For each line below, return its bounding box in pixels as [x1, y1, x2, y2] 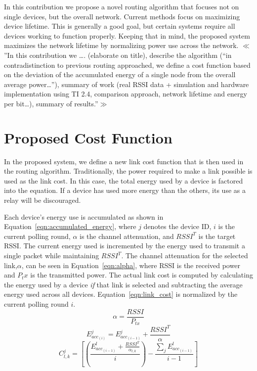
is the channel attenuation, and [80, 231, 174, 241]
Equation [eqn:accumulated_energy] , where [4, 221, 136, 232]
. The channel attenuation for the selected [121, 250, 248, 260]
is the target [198, 231, 236, 241]
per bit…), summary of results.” [4, 98, 98, 108]
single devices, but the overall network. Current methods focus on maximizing [4, 11, 240, 21]
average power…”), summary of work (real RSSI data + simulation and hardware [4, 79, 249, 89]
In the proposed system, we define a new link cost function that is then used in [4, 156, 244, 166]
